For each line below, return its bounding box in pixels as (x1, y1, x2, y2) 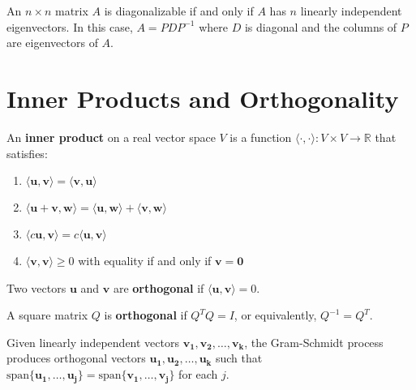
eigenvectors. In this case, (6, 18, 133, 35)
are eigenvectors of (6, 34, 98, 51)
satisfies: (6, 144, 48, 161)
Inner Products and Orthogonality (6, 81, 399, 114)
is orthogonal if (104, 306, 187, 324)
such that (215, 349, 263, 366)
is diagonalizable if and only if (104, 2, 254, 19)
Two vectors (6, 279, 66, 296)
